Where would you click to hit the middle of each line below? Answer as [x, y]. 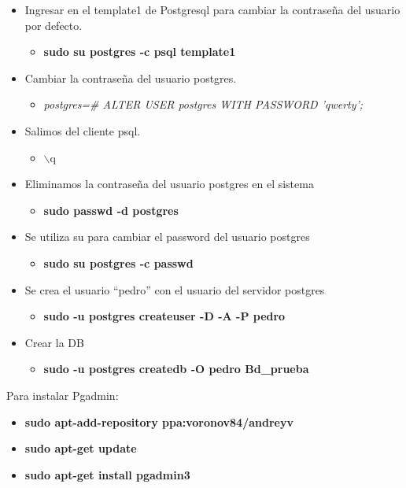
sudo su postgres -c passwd [118, 262]
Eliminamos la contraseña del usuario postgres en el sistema [169, 184]
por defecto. [54, 25]
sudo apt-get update [81, 448]
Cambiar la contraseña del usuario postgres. [131, 78]
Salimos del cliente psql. [83, 130]
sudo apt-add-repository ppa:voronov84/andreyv [159, 421]
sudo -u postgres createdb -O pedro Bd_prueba [176, 369]
